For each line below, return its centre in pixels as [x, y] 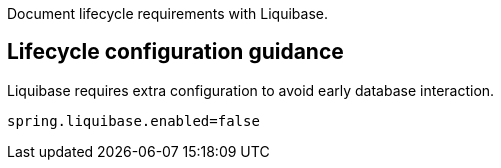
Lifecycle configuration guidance [175, 52]
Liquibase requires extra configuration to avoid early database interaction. [251, 90]
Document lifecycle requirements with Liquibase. [167, 13]
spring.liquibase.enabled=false [133, 120]
